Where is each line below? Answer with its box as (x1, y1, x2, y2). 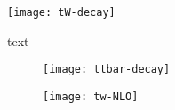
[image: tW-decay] (7, 6, 115, 19)
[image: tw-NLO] (43, 90, 139, 103)
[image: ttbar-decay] (43, 63, 171, 76)
